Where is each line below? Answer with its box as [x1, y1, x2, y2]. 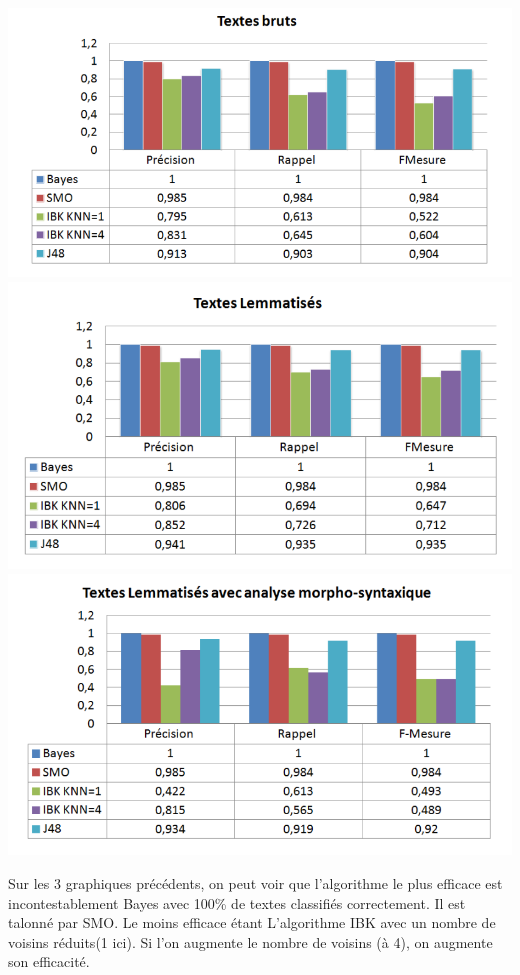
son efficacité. [8, 951, 90, 972]
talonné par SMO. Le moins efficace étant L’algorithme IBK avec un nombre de [8, 912, 496, 933]
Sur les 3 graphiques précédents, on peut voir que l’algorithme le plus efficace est [8, 873, 503, 894]
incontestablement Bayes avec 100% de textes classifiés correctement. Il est [8, 892, 466, 913]
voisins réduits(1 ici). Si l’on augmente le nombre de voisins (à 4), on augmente [8, 931, 493, 952]
